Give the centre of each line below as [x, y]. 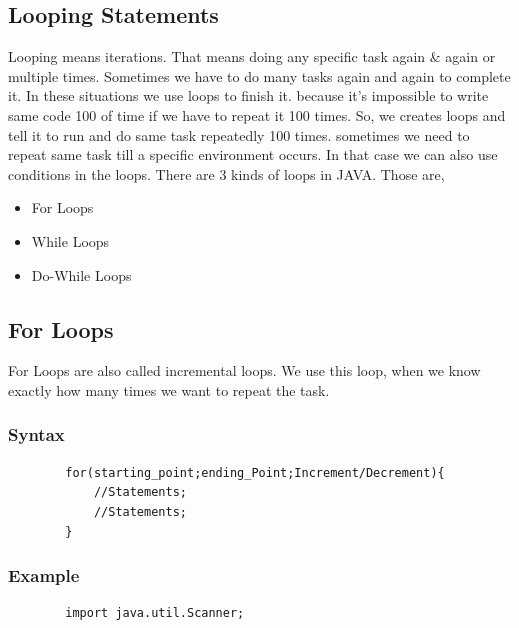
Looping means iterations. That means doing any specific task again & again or [252, 56]
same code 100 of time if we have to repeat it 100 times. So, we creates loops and [257, 114]
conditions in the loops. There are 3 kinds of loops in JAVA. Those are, [226, 173]
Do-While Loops [81, 274]
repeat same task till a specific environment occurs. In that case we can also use [253, 154]
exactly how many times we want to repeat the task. [169, 389]
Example [44, 575]
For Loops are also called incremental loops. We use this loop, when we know [244, 370]
